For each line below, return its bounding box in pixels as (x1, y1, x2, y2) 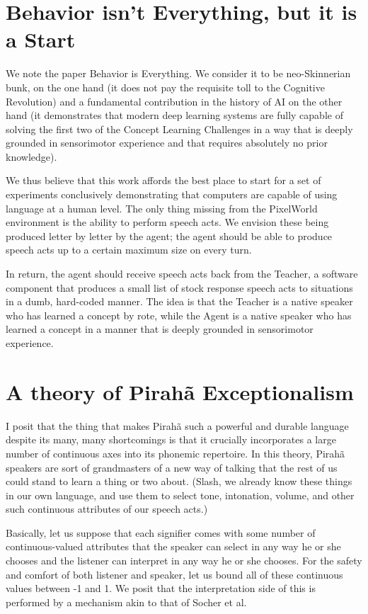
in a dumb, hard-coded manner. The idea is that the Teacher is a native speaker (6, 294, 353, 309)
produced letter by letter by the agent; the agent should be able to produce (6, 228, 333, 243)
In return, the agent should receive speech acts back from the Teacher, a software (6, 266, 358, 281)
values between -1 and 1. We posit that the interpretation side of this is (6, 581, 316, 596)
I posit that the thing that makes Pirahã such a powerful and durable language (6, 418, 349, 433)
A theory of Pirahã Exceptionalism (6, 377, 354, 406)
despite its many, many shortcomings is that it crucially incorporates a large (6, 432, 336, 447)
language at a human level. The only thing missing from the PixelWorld (6, 200, 318, 215)
